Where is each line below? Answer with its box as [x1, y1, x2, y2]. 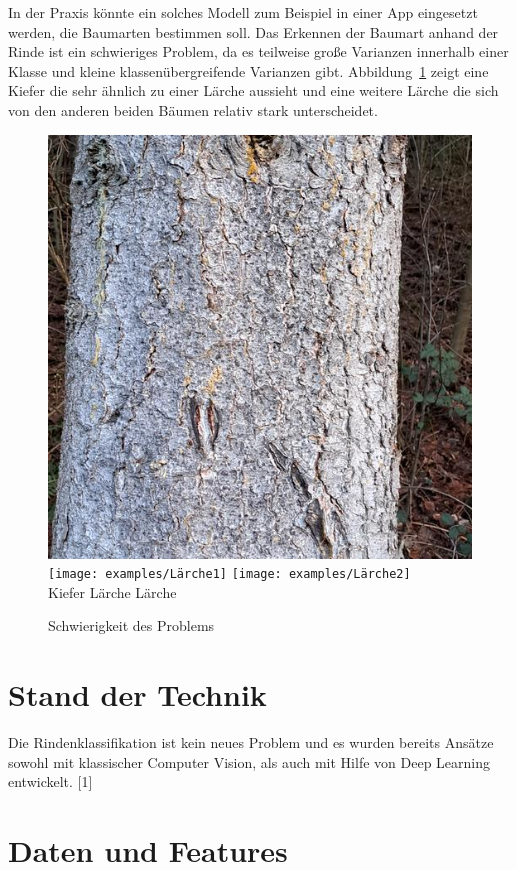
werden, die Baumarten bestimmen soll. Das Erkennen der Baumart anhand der [8, 21, 499, 42]
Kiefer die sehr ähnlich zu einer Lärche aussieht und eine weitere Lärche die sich [8, 80, 499, 101]
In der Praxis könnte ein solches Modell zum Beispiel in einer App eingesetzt [8, 2, 478, 22]
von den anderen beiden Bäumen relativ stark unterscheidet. [8, 99, 378, 120]
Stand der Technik [8, 674, 267, 715]
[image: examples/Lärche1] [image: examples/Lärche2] [48, 567, 411, 582]
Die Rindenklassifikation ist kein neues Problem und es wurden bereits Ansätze [8, 732, 494, 753]
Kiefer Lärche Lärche [48, 581, 177, 602]
